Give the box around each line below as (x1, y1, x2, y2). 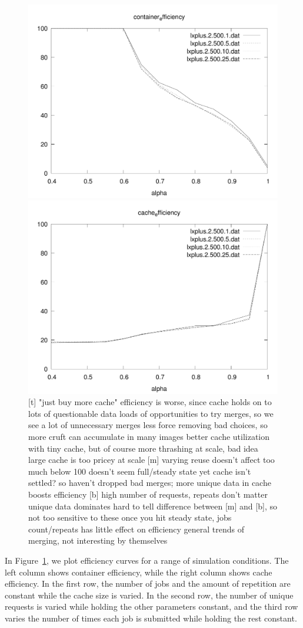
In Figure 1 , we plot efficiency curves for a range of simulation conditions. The (5, 554, 289, 566)
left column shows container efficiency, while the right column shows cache (5, 565, 272, 578)
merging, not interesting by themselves (28, 534, 168, 547)
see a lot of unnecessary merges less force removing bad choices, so (28, 419, 268, 431)
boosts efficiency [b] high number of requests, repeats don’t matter (28, 488, 268, 500)
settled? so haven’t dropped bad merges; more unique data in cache (28, 476, 271, 489)
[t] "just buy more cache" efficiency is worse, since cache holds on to (28, 396, 272, 408)
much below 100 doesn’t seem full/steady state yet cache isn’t (28, 465, 251, 477)
